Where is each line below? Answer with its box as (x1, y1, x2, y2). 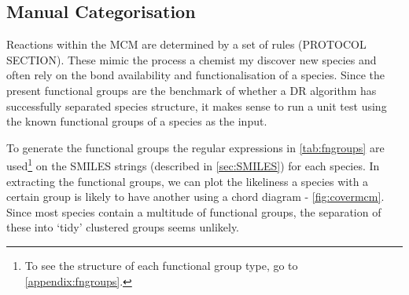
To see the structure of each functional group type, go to (24, 257, 298, 273)
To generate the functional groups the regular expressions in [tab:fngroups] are (6, 139, 385, 155)
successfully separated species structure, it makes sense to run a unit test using (6, 97, 387, 114)
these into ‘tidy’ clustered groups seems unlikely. (6, 219, 240, 235)
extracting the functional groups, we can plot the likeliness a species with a (6, 173, 369, 189)
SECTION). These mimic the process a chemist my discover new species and (6, 51, 377, 67)
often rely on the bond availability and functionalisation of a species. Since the (6, 67, 385, 83)
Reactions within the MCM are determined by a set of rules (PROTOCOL (6, 36, 367, 53)
